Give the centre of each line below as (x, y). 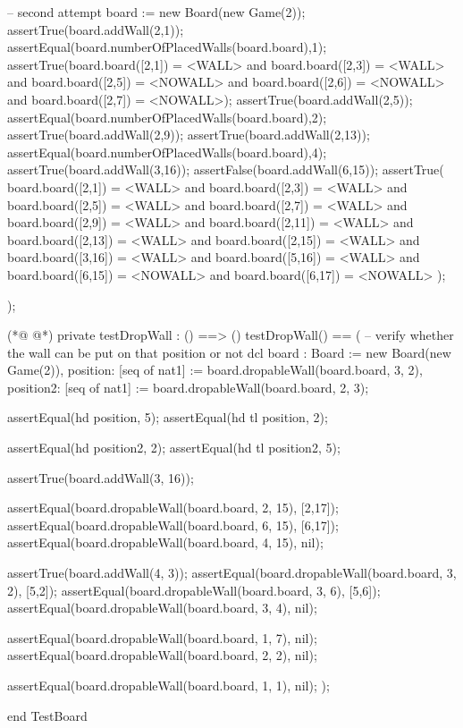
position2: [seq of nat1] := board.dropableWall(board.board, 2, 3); (188, 387)
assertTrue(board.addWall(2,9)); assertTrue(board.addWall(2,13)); (189, 135)
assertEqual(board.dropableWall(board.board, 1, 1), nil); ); (168, 685)
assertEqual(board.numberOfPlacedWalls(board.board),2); (167, 117)
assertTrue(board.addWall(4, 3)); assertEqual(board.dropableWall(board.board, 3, (232, 573)
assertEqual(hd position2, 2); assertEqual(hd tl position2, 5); (174, 448)
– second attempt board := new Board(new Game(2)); (156, 12)
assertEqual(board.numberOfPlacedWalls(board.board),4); (167, 152)
